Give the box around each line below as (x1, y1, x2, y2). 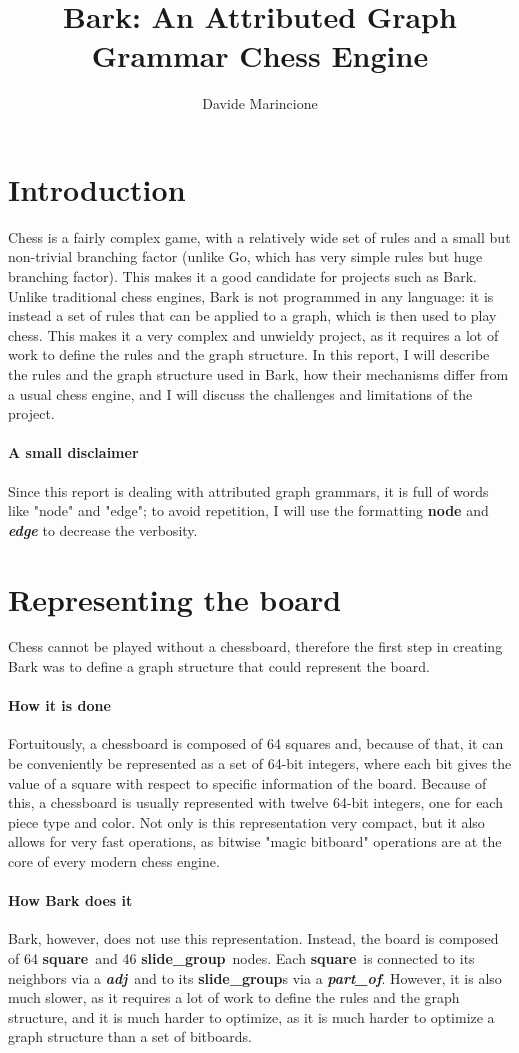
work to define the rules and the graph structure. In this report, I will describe (8, 344, 490, 365)
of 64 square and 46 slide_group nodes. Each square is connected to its (8, 948, 475, 969)
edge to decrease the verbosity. (8, 519, 198, 540)
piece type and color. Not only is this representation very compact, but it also (8, 811, 485, 832)
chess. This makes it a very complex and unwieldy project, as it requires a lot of (8, 324, 499, 345)
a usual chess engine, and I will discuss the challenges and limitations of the (8, 383, 473, 404)
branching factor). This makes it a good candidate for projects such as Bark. (8, 266, 477, 287)
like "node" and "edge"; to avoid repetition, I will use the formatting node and (8, 500, 489, 521)
